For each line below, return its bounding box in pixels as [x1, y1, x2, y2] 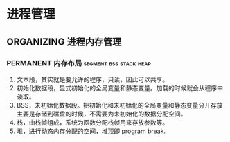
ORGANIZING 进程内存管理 [6, 36, 122, 48]
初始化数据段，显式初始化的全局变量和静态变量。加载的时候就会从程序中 [16, 83, 223, 92]
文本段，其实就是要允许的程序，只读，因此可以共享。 [16, 75, 169, 83]
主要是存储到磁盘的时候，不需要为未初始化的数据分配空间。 [16, 110, 187, 118]
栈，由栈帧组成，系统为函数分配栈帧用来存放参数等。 [16, 118, 169, 126]
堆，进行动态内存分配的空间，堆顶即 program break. [16, 127, 166, 135]
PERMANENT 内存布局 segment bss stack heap [6, 58, 152, 68]
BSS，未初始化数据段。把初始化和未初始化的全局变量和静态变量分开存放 [16, 101, 223, 109]
